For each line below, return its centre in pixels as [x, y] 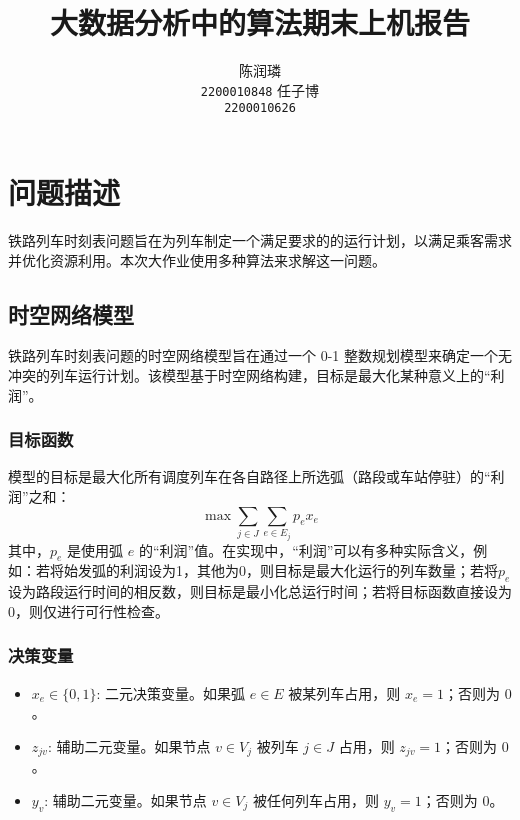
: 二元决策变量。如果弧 [171, 692]
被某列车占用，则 [344, 692]
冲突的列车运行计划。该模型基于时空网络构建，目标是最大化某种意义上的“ [249, 374]
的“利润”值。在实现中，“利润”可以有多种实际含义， [306, 549]
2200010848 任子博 [260, 89]
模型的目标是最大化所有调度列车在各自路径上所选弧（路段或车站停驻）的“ [249, 476]
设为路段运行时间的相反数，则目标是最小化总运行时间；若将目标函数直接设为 [260, 591]
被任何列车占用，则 [315, 799]
